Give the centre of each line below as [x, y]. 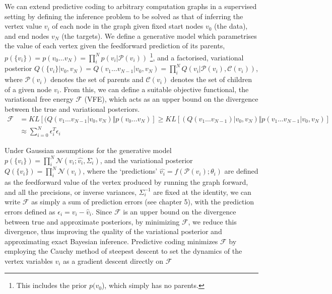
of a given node [28, 89]
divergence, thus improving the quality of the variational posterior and [113, 231]
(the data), [231, 26]
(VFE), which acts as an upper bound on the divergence [171, 99]
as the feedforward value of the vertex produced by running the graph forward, [126, 182]
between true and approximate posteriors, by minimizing [92, 221]
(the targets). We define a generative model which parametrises [159, 35]
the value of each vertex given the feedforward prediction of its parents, [115, 46]
